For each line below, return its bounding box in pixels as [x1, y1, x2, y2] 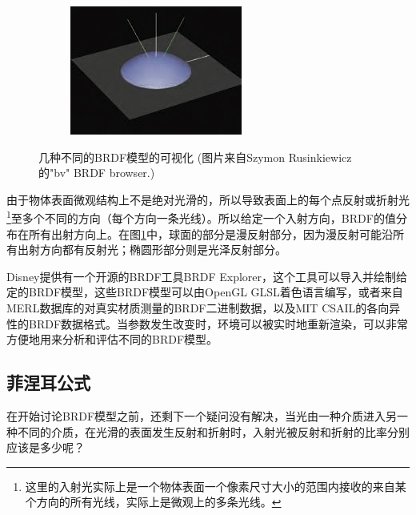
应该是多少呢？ [6, 439, 85, 456]
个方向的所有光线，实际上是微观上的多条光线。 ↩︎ [25, 493, 282, 510]
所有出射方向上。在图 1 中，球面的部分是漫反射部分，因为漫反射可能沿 [28, 225, 393, 242]
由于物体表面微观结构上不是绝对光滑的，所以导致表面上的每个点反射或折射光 [6, 191, 410, 207]
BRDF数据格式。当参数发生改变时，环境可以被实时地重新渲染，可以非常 [28, 315, 409, 332]
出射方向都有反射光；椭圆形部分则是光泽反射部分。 [17, 241, 286, 258]
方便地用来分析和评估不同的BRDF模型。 [6, 331, 218, 348]
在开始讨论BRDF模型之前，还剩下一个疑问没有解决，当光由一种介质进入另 [6, 407, 398, 424]
